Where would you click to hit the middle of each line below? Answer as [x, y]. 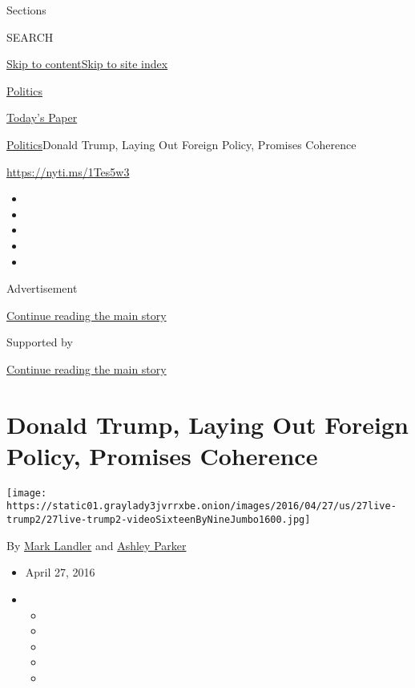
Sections [26, 10]
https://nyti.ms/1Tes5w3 [68, 171]
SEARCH [30, 36]
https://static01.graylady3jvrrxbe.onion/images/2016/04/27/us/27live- [201, 506]
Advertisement [42, 288]
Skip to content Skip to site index [87, 64]
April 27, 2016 [60, 572]
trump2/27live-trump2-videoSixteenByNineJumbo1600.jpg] [159, 520]
